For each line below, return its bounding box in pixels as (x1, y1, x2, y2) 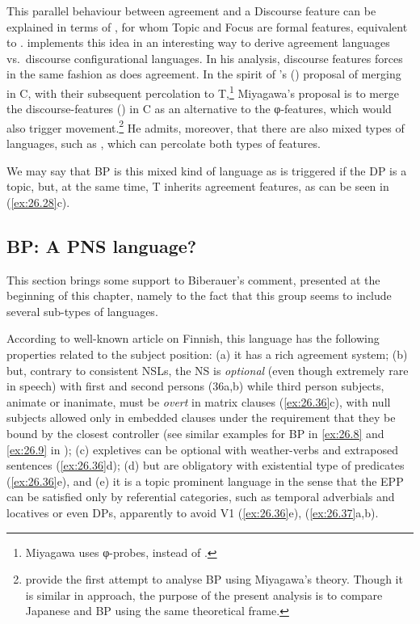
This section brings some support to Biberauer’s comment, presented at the (6, 271, 380, 288)
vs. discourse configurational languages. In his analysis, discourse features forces (6, 49, 403, 66)
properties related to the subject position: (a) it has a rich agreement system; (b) (6, 346, 408, 363)
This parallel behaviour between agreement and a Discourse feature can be (6, 2, 376, 19)
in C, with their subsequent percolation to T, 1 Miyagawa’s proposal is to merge (6, 82, 399, 101)
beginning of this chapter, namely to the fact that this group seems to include (6, 287, 392, 304)
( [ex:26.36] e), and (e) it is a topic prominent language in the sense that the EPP (6, 472, 404, 489)
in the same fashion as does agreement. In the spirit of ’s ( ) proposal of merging (6, 65, 401, 82)
